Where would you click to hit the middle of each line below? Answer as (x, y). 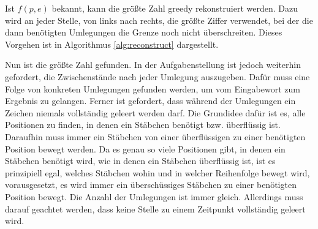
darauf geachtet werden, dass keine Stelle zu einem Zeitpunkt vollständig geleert (155, 208)
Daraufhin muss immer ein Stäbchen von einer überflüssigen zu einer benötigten (155, 136)
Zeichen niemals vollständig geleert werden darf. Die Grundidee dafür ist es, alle (155, 112)
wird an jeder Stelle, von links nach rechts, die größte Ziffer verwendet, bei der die (159, 20)
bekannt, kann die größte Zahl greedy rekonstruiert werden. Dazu (175, 8)
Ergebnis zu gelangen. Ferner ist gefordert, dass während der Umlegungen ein (150, 101)
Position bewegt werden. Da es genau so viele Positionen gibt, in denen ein (145, 148)
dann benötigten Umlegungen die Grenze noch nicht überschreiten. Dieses (144, 32)
